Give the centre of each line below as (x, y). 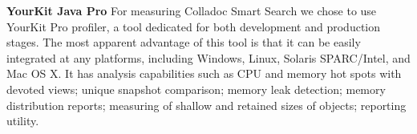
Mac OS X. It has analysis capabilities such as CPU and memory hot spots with (204, 73)
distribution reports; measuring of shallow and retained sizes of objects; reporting (206, 105)
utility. (23, 121)
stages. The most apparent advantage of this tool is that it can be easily (184, 42)
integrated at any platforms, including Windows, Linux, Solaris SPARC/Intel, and (208, 57)
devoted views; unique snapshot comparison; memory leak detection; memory (196, 89)
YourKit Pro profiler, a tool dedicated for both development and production (194, 26)
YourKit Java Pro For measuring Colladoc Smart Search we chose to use (192, 10)
